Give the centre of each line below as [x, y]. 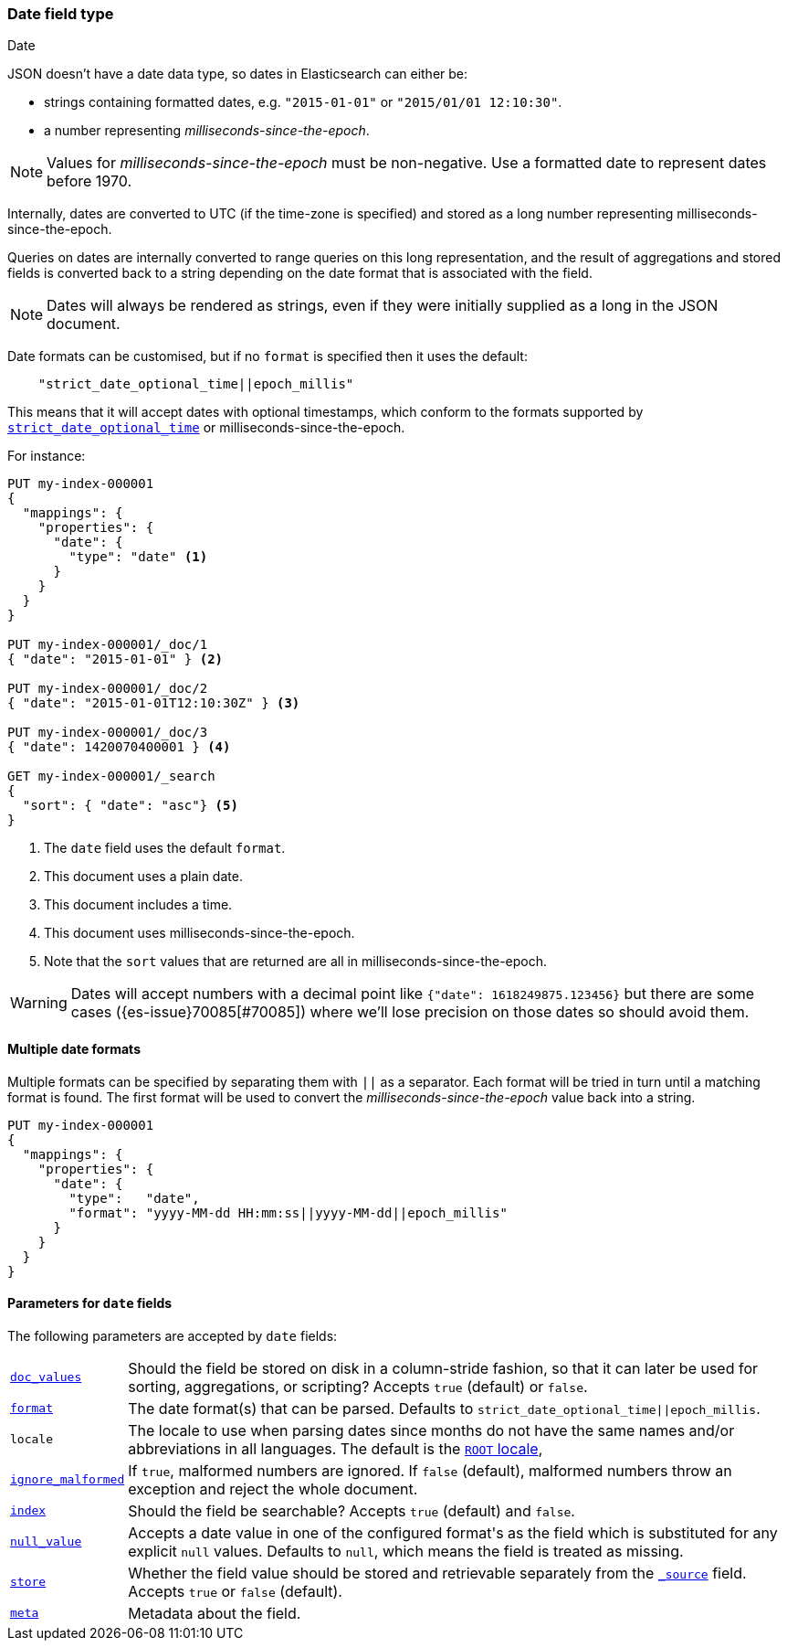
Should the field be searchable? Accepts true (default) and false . [352, 1510]
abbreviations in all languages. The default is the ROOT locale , [336, 1448]
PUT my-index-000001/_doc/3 [108, 733]
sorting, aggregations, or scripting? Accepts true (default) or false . [358, 1386]
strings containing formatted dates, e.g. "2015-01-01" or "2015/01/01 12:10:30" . [303, 102]
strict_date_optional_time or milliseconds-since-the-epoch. [206, 428]
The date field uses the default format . [165, 848]
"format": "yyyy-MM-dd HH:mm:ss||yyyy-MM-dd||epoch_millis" [288, 1212]
